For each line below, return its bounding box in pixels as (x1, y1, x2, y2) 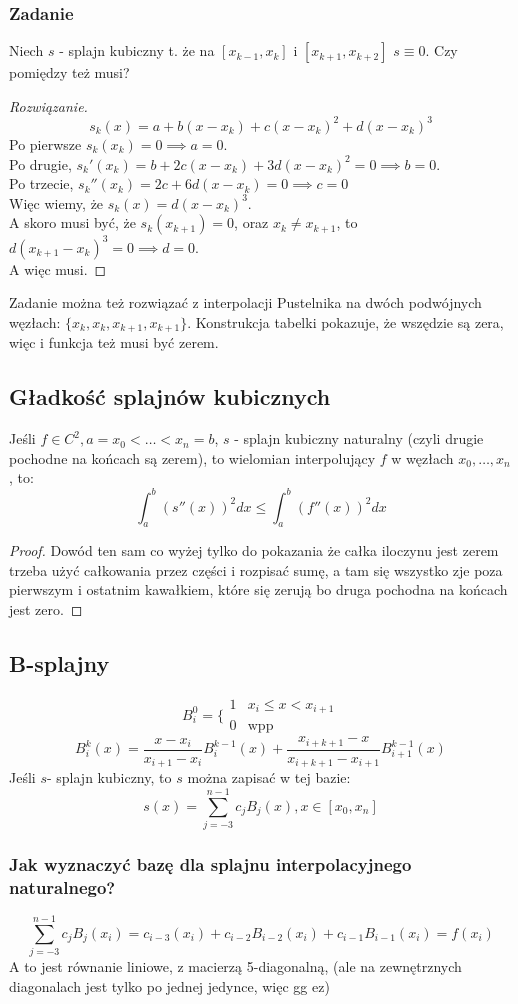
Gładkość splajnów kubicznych (9, 381, 331, 412)
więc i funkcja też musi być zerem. (9, 332, 219, 353)
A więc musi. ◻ (9, 258, 107, 279)
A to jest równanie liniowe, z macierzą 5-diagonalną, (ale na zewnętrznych (9, 956, 462, 977)
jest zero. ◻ (9, 599, 83, 620)
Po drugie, (9, 153, 72, 174)
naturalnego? (9, 874, 116, 899)
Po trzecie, (9, 173, 74, 194)
